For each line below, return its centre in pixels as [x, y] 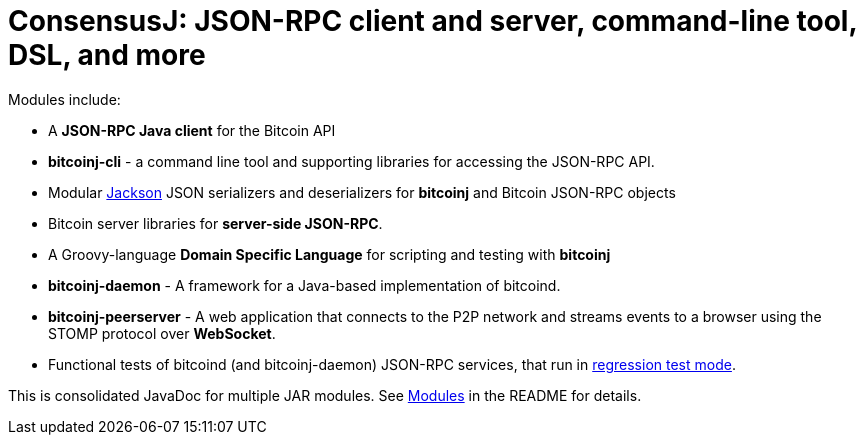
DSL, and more [107, 55]
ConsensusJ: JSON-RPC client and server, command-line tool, [432, 21]
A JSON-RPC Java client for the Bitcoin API [192, 130]
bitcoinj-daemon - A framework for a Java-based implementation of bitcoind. [304, 285]
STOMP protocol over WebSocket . [162, 333]
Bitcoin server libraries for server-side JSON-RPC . [215, 223]
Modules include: [64, 99]
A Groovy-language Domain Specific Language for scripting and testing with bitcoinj [329, 254]
